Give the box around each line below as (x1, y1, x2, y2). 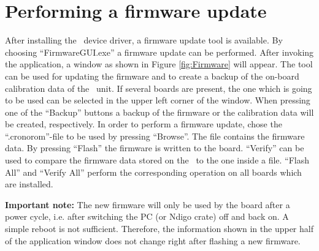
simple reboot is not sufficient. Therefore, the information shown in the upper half (5, 222, 313, 235)
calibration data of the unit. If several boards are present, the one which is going (5, 81, 312, 94)
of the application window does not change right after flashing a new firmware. (5, 234, 301, 247)
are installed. (5, 178, 53, 190)
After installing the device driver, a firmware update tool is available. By (5, 34, 283, 47)
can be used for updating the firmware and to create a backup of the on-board (5, 69, 299, 82)
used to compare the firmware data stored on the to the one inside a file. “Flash (5, 154, 310, 167)
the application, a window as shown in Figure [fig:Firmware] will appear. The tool (5, 58, 313, 70)
